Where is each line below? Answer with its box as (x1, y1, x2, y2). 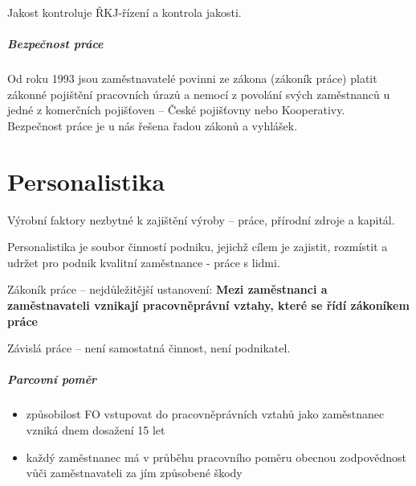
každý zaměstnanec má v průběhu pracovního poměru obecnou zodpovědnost (26, 448, 406, 465)
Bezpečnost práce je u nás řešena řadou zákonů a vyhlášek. (7, 117, 298, 134)
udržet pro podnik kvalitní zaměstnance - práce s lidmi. (7, 253, 280, 270)
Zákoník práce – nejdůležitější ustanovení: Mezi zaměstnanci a (7, 281, 328, 298)
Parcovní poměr (7, 371, 97, 388)
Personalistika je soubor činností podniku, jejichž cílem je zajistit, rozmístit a (7, 238, 388, 255)
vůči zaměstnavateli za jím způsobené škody (26, 464, 243, 481)
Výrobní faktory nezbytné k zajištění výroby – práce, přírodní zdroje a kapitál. (7, 211, 395, 228)
